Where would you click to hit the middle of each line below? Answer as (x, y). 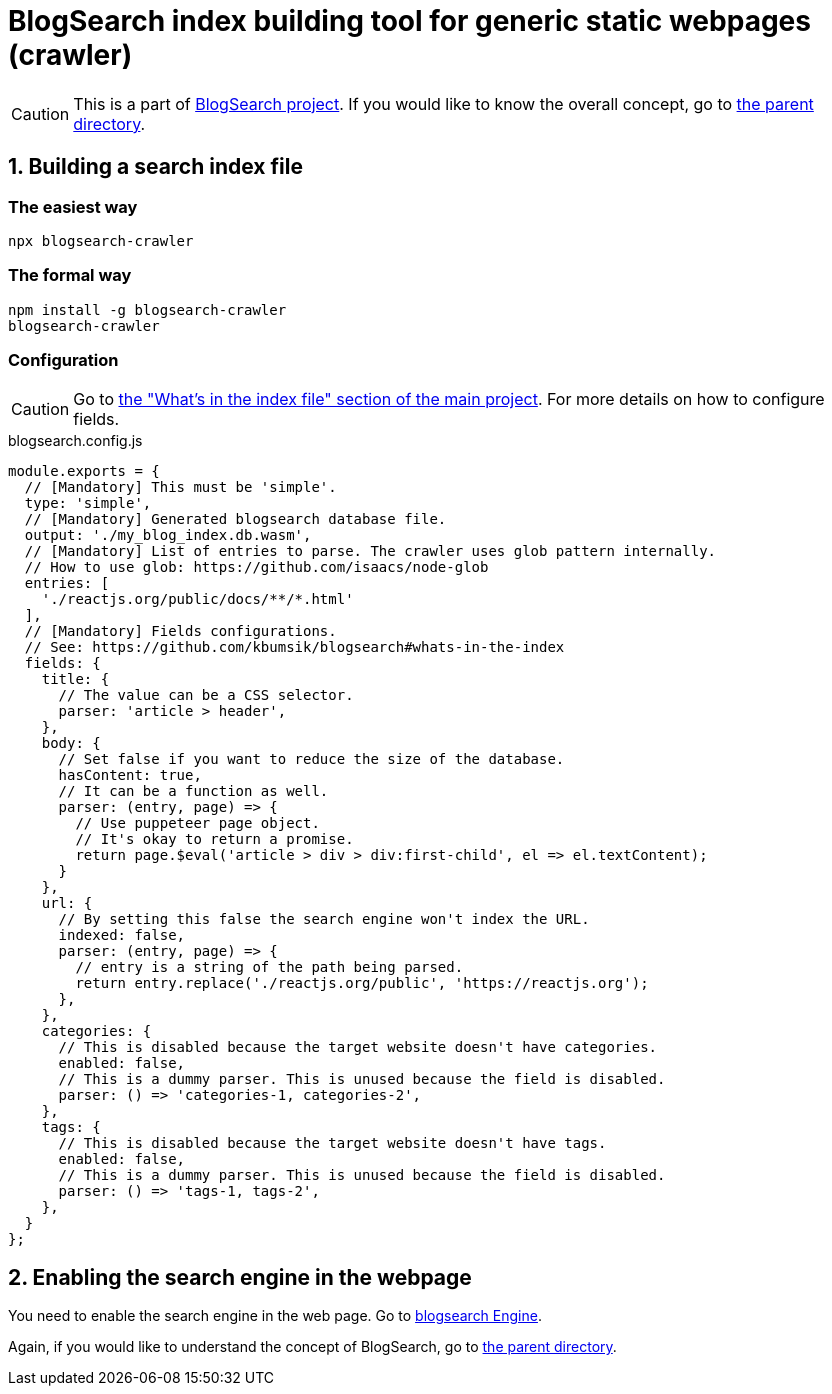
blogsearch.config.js (75, 441)
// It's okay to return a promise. (214, 839)
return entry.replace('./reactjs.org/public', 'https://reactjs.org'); (362, 983)
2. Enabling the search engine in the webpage (240, 1277)
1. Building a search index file (155, 167)
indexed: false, (122, 935)
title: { (75, 679)
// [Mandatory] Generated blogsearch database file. (235, 519)
